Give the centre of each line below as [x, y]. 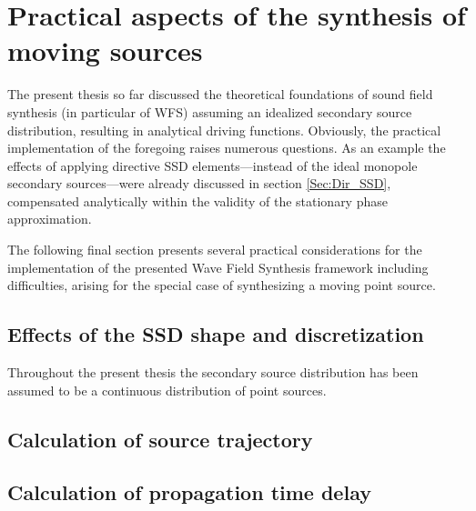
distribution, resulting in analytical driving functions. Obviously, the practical [224, 130]
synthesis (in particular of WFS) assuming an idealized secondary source [210, 111]
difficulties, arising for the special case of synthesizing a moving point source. [222, 285]
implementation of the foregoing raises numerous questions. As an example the [227, 148]
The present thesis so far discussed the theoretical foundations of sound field [220, 94]
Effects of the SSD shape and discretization [216, 334]
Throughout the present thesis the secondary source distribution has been [213, 372]
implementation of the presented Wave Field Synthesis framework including [218, 267]
